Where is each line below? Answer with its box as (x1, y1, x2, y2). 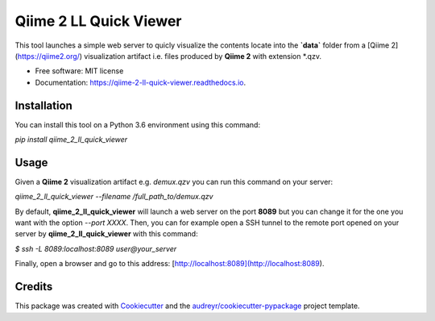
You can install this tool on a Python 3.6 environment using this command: (14, 119, 261, 129)
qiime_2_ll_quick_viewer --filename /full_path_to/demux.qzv (14, 192, 213, 202)
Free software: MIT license (35, 66, 124, 76)
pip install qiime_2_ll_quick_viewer (14, 135, 128, 144)
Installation (14, 98, 72, 112)
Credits (14, 280, 53, 294)
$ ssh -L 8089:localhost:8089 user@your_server (14, 244, 177, 253)
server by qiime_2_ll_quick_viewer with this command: (14, 229, 198, 239)
